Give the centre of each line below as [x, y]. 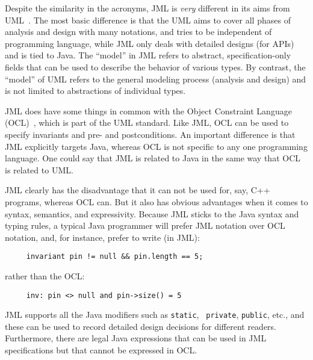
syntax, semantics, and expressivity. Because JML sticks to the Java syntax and [152, 213]
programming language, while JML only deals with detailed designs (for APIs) [150, 43]
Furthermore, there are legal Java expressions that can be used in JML [136, 338]
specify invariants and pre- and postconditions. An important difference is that [150, 134]
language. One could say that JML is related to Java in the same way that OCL [153, 158]
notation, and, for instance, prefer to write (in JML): [102, 237]
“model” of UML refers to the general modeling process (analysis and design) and [156, 79]
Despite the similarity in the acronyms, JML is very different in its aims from [147, 8]
